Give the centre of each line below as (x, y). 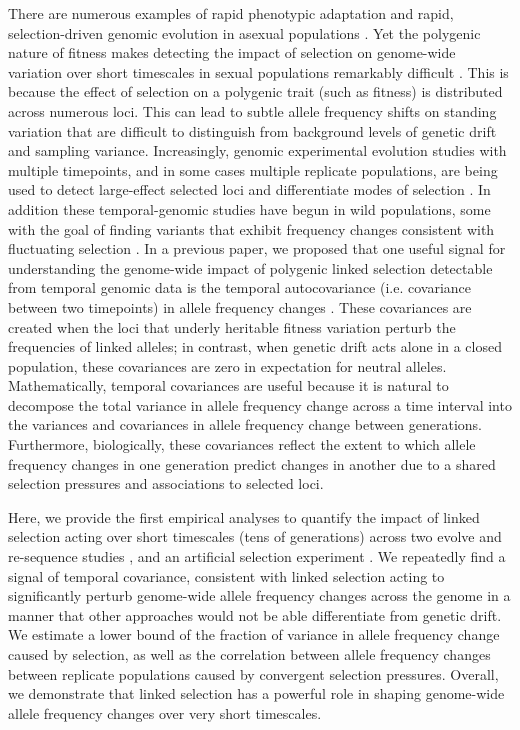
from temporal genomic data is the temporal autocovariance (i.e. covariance (240, 287)
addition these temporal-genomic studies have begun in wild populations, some (249, 208)
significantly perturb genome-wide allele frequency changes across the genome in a (259, 595)
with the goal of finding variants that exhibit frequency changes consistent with (251, 228)
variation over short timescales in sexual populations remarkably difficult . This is (258, 71)
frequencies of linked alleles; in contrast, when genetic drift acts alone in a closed (255, 346)
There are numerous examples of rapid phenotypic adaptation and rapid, (231, 13)
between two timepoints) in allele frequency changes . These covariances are (240, 306)
